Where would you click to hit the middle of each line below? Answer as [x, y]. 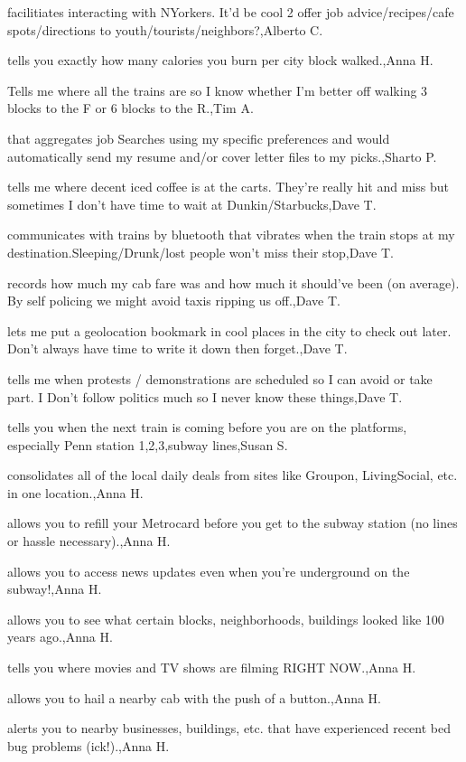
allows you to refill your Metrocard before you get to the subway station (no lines [233, 523]
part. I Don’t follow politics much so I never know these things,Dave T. [205, 396]
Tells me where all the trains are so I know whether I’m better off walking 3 [218, 90]
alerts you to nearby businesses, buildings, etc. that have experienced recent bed [229, 728]
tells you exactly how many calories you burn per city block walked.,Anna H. [220, 60]
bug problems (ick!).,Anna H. [89, 745]
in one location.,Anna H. [75, 492]
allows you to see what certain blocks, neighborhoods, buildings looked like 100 [226, 619]
